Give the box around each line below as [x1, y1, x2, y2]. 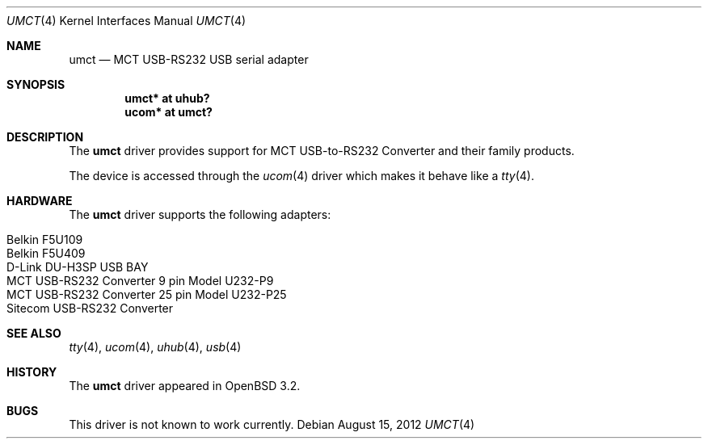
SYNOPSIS [6, 78, 65, 91]
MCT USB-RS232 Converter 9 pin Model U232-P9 [6, 274, 274, 288]
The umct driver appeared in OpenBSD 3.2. [69, 379, 301, 393]
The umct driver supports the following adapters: [69, 208, 331, 221]
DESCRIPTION [6, 130, 84, 144]
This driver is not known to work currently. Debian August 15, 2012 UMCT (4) [69, 418, 475, 431]
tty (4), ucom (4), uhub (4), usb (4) [69, 340, 242, 354]
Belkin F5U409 [6, 246, 86, 260]
